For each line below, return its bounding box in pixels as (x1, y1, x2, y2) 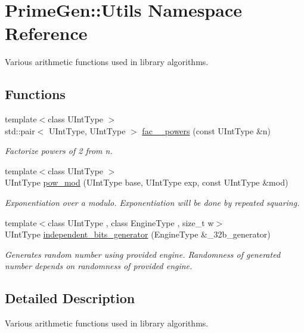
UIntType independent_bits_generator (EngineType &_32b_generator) (5, 228, 271, 240)
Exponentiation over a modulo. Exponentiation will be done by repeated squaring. (5, 196, 300, 209)
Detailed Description (5, 289, 135, 307)
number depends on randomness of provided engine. (5, 260, 193, 272)
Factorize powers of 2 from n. (5, 144, 113, 157)
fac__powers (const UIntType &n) (142, 124, 271, 137)
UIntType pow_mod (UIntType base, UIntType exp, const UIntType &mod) (5, 176, 289, 189)
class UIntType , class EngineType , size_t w (48, 216, 214, 229)
